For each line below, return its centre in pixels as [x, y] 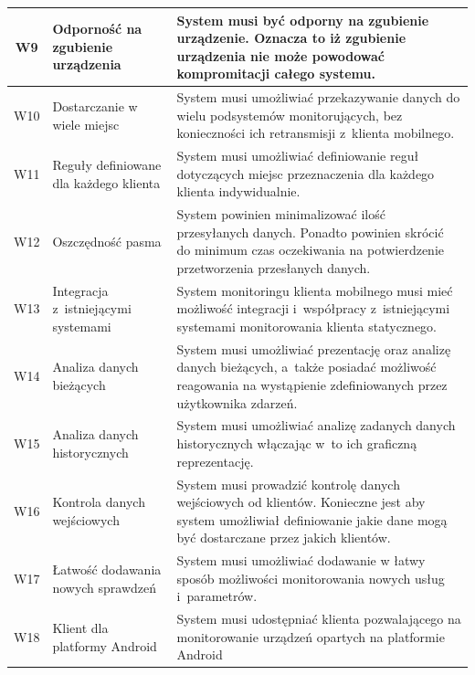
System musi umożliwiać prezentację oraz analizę [314, 348]
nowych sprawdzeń [105, 587]
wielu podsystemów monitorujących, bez [290, 115]
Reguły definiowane [107, 164]
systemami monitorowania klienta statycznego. [307, 326]
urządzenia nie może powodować [281, 55]
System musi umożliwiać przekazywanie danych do [318, 97]
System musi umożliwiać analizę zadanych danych [316, 425]
